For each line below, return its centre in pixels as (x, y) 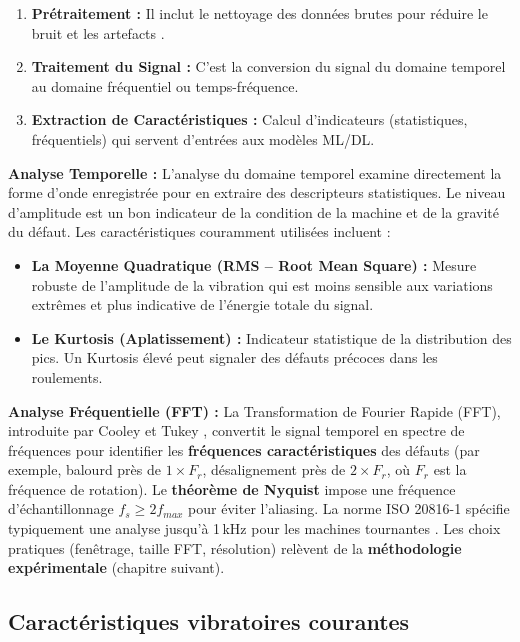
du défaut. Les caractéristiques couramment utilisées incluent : (199, 231)
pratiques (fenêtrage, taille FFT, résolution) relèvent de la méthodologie (235, 547)
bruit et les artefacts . (98, 32)
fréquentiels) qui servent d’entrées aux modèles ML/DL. (203, 138)
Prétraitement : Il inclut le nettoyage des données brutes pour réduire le (259, 13)
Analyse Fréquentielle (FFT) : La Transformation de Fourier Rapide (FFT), (254, 410)
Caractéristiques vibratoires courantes (209, 621)
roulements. (67, 376)
